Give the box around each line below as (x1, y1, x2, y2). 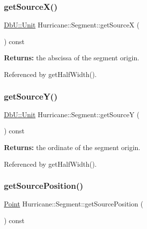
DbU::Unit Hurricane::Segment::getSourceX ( (4, 20, 140, 30)
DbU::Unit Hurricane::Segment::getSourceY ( (4, 109, 140, 119)
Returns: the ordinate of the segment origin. (4, 142, 141, 152)
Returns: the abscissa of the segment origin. (4, 52, 140, 63)
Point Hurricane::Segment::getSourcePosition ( (4, 199, 144, 209)
